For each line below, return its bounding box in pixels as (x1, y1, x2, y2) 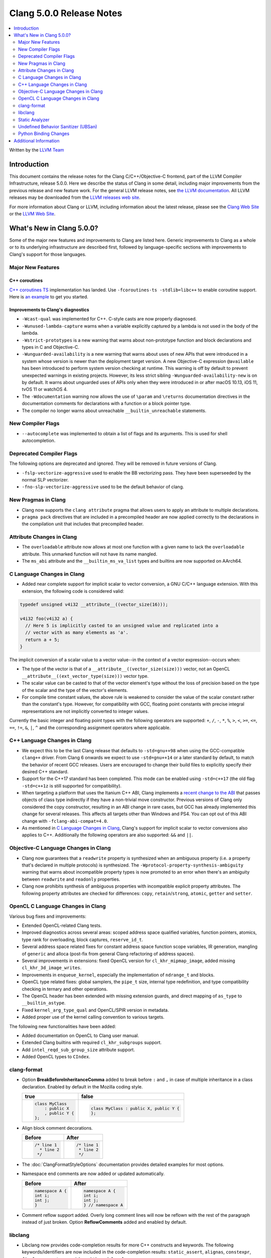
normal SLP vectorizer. (22, 477, 69, 483)
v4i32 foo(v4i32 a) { (20, 615, 73, 621)
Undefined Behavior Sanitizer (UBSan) (18, 124, 97, 130)
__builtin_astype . (22, 1000, 66, 1006)
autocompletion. (22, 438, 56, 444)
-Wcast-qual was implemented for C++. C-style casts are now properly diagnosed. (22, 316, 197, 322)
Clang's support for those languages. (9, 251, 86, 257)
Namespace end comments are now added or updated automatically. (22, 1170, 165, 1177)
